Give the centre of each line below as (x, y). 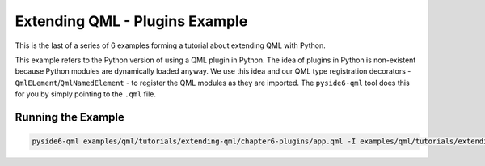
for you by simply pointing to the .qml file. (86, 94)
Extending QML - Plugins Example (131, 21)
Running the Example (70, 117)
